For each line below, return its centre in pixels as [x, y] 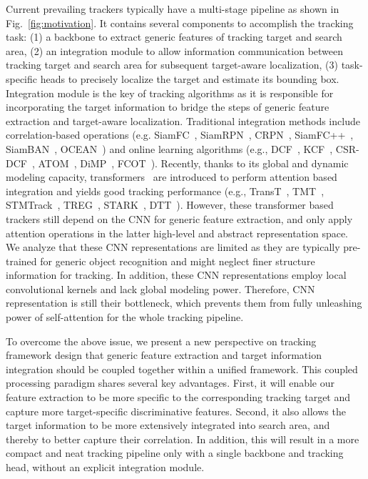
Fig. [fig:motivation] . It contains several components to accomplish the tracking [180, 23]
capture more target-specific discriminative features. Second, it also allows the [176, 411]
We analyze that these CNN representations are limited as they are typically [173, 247]
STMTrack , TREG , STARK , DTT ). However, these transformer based [170, 205]
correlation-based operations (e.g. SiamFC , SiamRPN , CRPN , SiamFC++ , [180, 135]
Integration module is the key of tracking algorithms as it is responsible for [170, 93]
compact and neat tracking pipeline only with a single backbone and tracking [175, 453]
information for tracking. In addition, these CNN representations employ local [176, 275]
